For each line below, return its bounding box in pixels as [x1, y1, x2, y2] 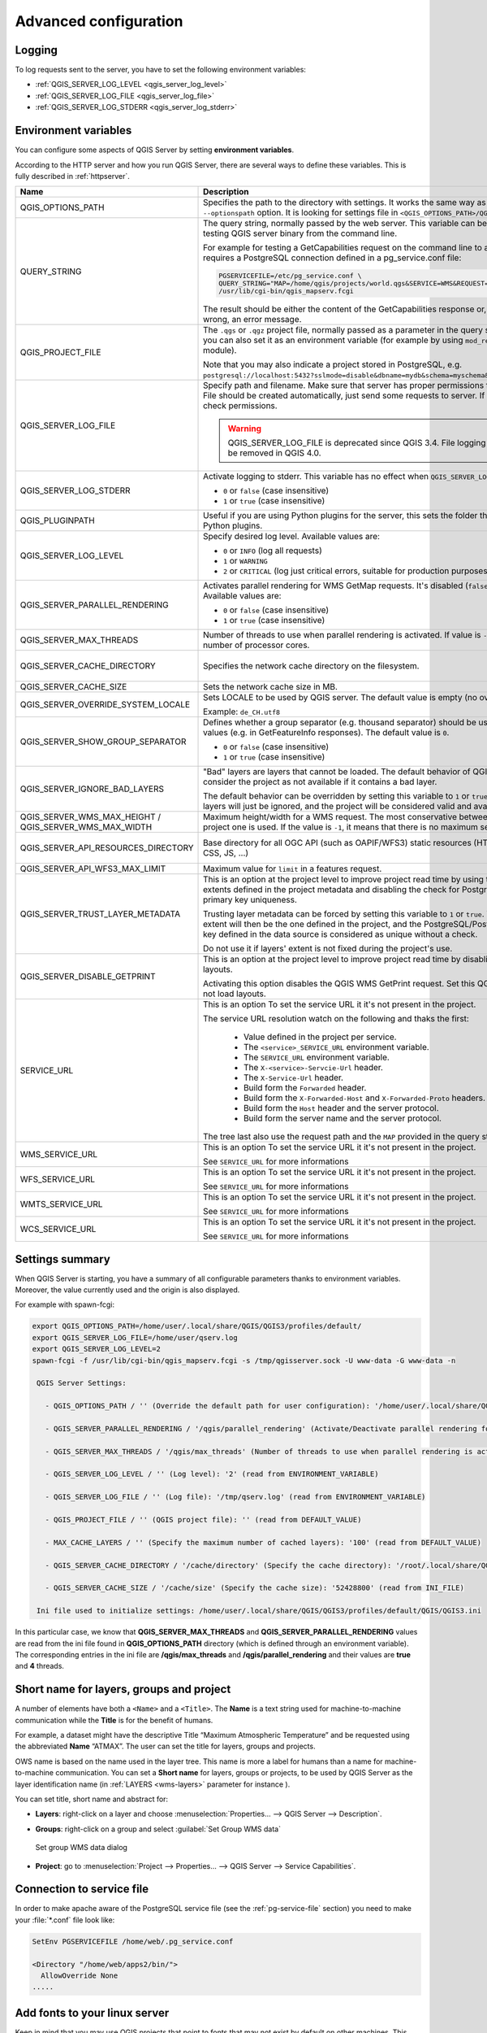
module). [203, 345, 237, 356]
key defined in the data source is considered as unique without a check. [203, 929, 478, 940]
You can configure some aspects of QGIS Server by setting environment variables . [15, 145, 295, 155]
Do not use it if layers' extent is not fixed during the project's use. [203, 943, 453, 955]
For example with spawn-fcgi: [15, 1299, 115, 1309]
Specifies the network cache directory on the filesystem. [203, 660, 420, 672]
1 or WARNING [223, 555, 268, 567]
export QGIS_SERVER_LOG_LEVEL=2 [32, 1344, 162, 1354]
